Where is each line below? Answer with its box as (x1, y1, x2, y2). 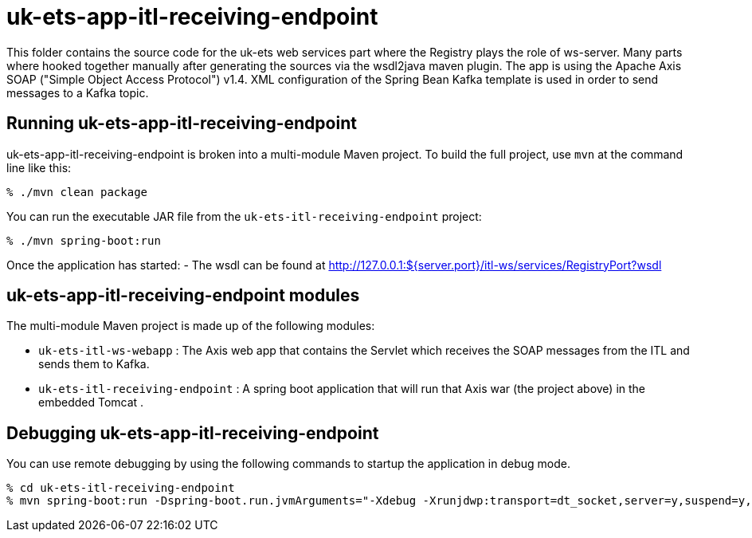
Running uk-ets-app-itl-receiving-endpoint (6, 113, 357, 134)
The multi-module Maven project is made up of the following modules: (6, 319, 375, 333)
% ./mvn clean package (6, 185, 148, 198)
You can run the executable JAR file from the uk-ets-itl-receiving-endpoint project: (6, 209, 482, 223)
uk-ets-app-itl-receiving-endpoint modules (6, 285, 360, 306)
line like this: (6, 160, 72, 175)
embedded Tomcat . (38, 395, 144, 410)
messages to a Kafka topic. (6, 85, 149, 100)
